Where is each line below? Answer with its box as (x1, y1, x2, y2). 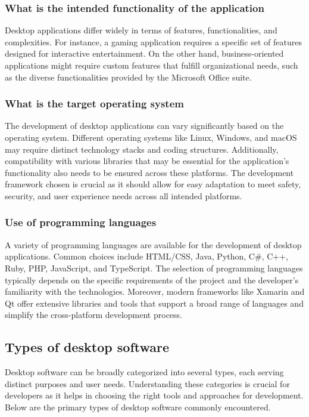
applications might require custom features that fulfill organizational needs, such (5, 59, 298, 71)
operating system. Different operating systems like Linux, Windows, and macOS (5, 131, 297, 143)
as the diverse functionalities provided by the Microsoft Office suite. (5, 70, 252, 83)
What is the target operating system (5, 96, 184, 111)
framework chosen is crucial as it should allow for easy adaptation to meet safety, (5, 178, 301, 190)
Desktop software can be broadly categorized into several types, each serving (5, 366, 284, 378)
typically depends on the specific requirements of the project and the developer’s (5, 273, 299, 286)
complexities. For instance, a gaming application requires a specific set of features (5, 35, 302, 48)
